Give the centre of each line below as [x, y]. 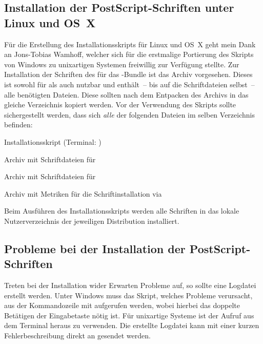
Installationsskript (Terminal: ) [53, 141]
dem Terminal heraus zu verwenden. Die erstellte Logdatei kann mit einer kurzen [132, 325]
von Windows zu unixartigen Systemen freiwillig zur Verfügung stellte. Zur [122, 64]
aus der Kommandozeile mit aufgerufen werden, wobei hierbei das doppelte [122, 305]
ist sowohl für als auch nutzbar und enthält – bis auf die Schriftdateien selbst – [129, 84]
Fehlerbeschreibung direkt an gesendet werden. [77, 336]
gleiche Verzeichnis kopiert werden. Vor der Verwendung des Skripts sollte [120, 104]
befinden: [18, 125]
